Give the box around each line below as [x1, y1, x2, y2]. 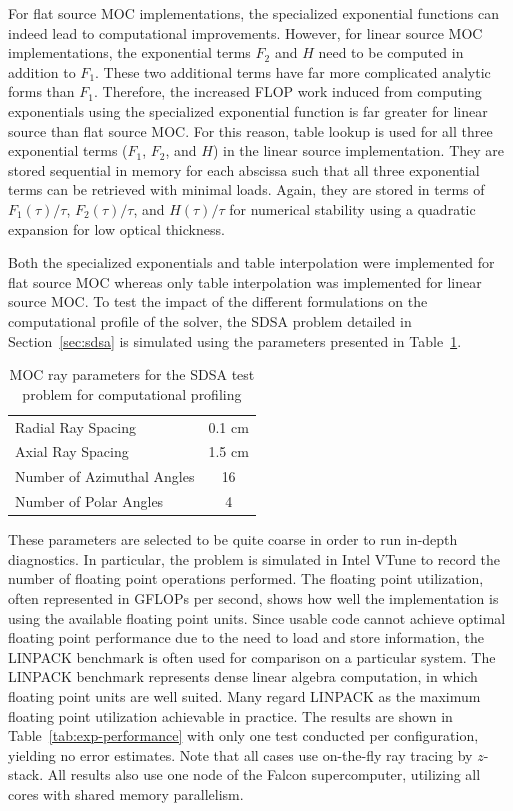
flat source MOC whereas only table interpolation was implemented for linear [8, 271, 482, 292]
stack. [8, 764, 44, 785]
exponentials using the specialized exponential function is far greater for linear [8, 100, 488, 121]
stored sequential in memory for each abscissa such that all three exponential [8, 159, 480, 180]
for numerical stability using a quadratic [229, 198, 476, 219]
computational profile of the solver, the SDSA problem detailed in [8, 310, 412, 331]
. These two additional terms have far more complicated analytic [95, 61, 491, 82]
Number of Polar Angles [15, 491, 164, 512]
